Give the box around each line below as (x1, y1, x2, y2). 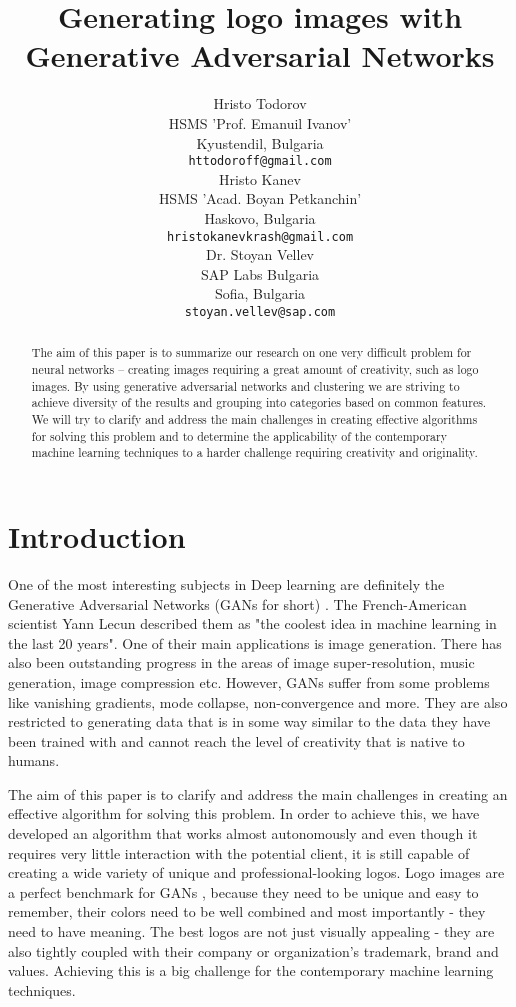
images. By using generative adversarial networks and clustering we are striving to (31, 377, 460, 394)
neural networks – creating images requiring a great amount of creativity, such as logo (31, 361, 479, 378)
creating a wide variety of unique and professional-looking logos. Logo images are (8, 862, 505, 883)
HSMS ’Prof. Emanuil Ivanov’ (168, 112, 352, 133)
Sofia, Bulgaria (214, 283, 306, 304)
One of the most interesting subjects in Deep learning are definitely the (8, 573, 445, 594)
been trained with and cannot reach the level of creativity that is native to (8, 730, 465, 751)
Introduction (8, 516, 186, 557)
